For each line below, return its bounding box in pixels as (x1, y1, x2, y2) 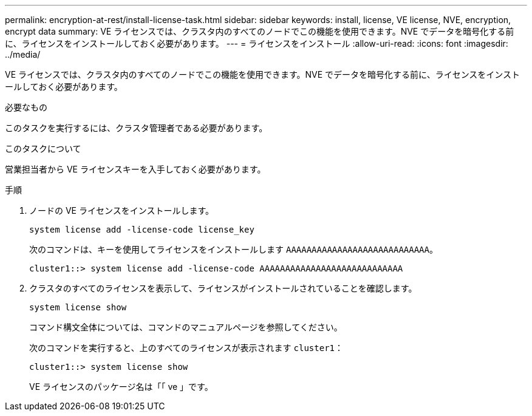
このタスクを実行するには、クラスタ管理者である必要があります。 (5, 123, 268, 133)
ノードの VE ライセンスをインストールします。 (29, 205, 214, 216)
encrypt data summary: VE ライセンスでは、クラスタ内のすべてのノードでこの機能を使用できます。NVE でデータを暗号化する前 (5, 26, 514, 36)
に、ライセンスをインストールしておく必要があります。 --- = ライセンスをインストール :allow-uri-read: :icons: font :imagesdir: (5, 38, 508, 49)
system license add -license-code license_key (29, 225, 254, 234)
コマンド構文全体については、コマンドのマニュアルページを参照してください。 (29, 322, 343, 332)
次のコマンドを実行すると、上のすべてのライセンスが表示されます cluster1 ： (29, 343, 343, 353)
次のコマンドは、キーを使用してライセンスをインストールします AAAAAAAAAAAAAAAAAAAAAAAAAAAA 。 (29, 244, 438, 254)
